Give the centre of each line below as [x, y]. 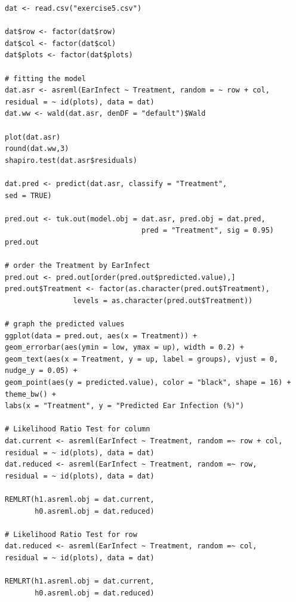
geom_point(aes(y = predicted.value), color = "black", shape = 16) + [148, 382]
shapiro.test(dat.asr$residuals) [71, 160]
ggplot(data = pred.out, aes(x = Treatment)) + [101, 336]
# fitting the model [46, 78]
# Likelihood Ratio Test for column [78, 429]
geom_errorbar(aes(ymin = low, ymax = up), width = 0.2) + [124, 348]
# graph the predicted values [65, 324]
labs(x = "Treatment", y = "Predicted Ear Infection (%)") [124, 406]
